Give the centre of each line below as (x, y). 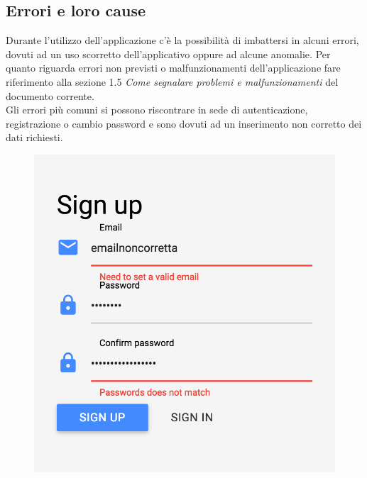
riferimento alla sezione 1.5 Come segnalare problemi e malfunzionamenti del (172, 81)
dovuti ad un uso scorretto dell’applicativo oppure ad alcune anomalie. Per (168, 54)
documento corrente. (50, 95)
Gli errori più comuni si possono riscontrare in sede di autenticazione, (157, 110)
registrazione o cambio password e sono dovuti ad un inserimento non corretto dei (184, 123)
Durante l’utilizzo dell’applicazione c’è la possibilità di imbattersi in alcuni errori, (182, 40)
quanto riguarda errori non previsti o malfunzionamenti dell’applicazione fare (173, 68)
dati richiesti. (34, 137)
